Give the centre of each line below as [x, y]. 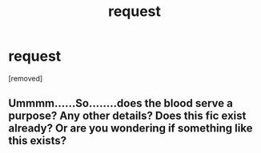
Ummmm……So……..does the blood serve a [121, 103]
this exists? [38, 141]
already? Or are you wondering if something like [130, 129]
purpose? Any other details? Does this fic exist [127, 116]
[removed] [26, 78]
